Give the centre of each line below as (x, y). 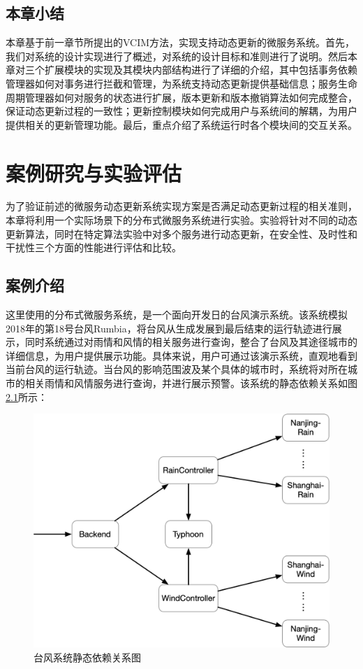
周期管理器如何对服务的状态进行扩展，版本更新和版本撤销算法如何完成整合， (181, 97)
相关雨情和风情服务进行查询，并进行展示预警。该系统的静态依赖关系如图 (191, 383)
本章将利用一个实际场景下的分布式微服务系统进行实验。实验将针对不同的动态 (181, 220)
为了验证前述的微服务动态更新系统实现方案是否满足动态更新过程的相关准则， (181, 206)
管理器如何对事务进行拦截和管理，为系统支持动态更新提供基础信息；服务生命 (181, 83)
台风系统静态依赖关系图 (87, 657)
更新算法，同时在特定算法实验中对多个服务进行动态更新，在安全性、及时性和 (181, 233)
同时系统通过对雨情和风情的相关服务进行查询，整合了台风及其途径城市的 (191, 342)
